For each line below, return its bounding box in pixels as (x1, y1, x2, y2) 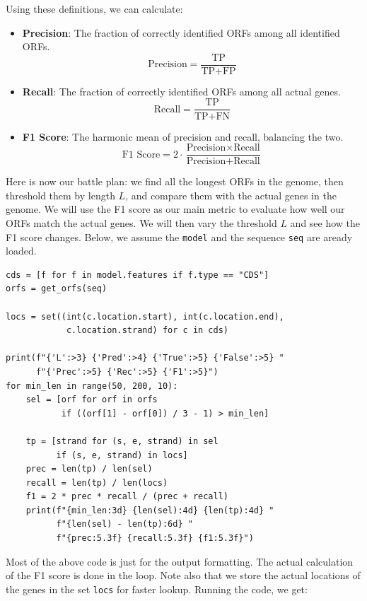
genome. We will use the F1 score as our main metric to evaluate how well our (6, 202, 345, 216)
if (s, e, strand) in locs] (56, 450, 188, 460)
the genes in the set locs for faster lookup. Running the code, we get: (6, 581, 308, 596)
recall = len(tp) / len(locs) (25, 477, 168, 488)
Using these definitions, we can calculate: (6, 1, 183, 16)
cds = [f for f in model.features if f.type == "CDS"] (6, 269, 269, 280)
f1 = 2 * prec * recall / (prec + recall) (25, 491, 228, 502)
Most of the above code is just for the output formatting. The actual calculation (6, 554, 354, 568)
